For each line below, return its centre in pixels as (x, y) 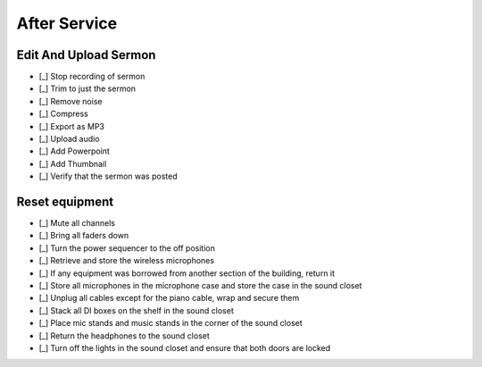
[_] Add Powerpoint (75, 151)
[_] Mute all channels (77, 223)
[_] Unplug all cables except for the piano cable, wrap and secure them (169, 298)
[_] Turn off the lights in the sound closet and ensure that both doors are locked (185, 348)
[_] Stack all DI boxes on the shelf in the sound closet (136, 310)
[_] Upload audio (69, 139)
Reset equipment (65, 202)
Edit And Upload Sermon (86, 55)
